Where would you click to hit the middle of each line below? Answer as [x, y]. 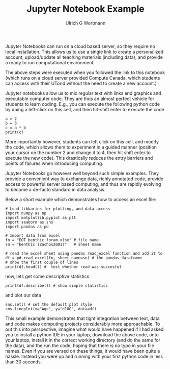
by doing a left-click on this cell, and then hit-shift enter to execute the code [85, 109]
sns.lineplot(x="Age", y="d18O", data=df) [51, 309]
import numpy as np [26, 213]
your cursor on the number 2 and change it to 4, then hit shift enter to [78, 152]
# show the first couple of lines [42, 262]
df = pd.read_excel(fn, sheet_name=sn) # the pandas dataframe [74, 258]
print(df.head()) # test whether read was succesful [64, 267]
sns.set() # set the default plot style [49, 304]
